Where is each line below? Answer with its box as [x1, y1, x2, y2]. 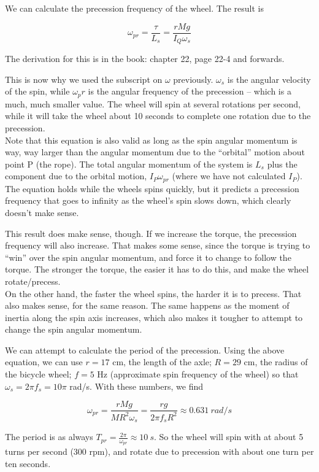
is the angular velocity [227, 72, 311, 85]
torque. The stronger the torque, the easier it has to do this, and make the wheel [5, 263, 309, 276]
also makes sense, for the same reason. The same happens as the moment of [5, 299, 290, 312]
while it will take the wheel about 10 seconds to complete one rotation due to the [5, 109, 311, 122]
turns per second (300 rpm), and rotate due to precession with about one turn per [5, 445, 314, 458]
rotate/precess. [5, 274, 61, 287]
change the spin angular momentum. [5, 323, 142, 336]
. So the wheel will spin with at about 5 [154, 430, 304, 443]
